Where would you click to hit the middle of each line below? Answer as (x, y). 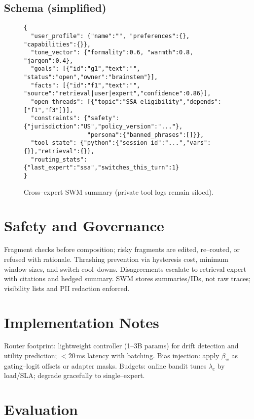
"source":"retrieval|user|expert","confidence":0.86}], (117, 94)
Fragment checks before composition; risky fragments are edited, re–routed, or (122, 249)
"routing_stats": (59, 159)
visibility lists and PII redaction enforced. (67, 288)
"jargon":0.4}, (49, 61)
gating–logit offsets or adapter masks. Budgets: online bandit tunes (105, 365)
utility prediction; (31, 356)
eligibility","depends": (181, 102)
